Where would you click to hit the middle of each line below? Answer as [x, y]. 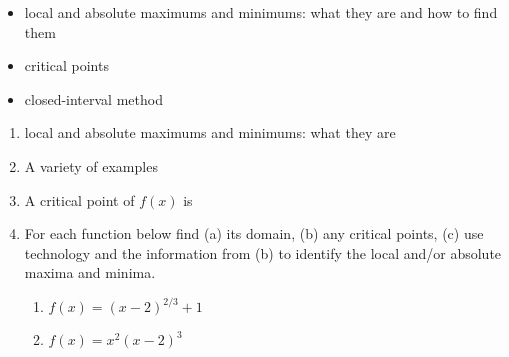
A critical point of [79, 199]
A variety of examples [91, 165]
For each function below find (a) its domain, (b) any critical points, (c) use [254, 233]
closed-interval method [93, 98]
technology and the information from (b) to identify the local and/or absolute [263, 252]
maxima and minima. [90, 272]
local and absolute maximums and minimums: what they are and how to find [261, 12]
